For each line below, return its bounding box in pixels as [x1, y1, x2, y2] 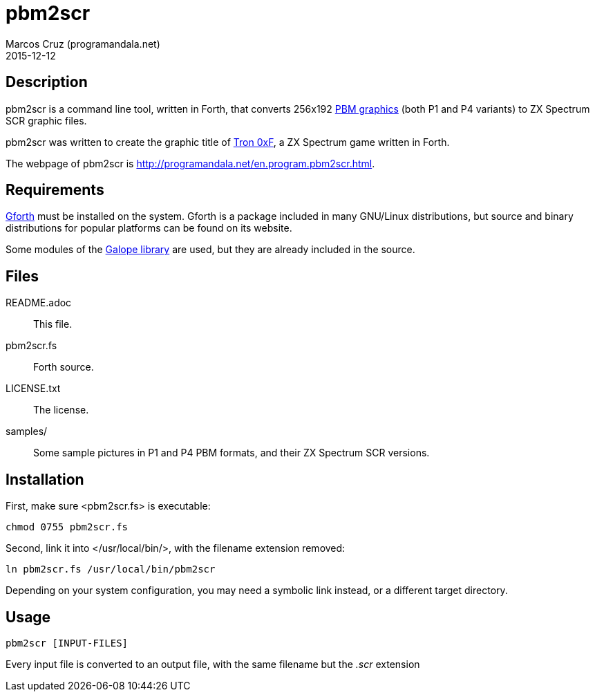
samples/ [6, 425, 48, 438]
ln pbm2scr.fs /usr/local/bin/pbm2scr [6, 564, 216, 575]
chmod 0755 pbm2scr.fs [6, 521, 129, 533]
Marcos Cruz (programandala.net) [6, 37, 160, 50]
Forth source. [33, 361, 94, 373]
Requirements [6, 181, 104, 199]
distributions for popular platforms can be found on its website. [6, 222, 292, 234]
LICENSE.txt [6, 382, 61, 395]
